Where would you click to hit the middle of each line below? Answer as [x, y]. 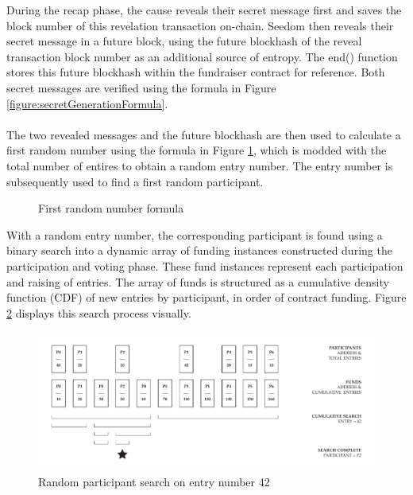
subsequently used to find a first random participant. [135, 181]
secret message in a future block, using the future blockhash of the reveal [184, 41]
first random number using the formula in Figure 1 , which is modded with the [197, 150]
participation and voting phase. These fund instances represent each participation [205, 265]
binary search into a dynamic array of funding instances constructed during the [199, 250]
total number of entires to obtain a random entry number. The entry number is [200, 165]
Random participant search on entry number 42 [154, 481]
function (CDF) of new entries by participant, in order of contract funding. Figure [206, 297]
